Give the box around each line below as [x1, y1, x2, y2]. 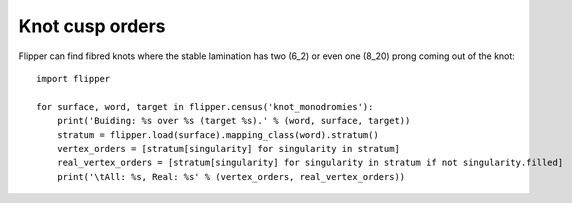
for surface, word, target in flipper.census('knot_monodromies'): [36, 101, 374, 112]
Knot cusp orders [18, 15, 166, 37]
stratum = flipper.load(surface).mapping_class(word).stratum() [56, 129, 379, 140]
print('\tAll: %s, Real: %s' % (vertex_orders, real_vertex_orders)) [56, 171, 406, 182]
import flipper [36, 73, 111, 84]
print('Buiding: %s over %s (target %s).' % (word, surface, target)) [56, 115, 411, 127]
